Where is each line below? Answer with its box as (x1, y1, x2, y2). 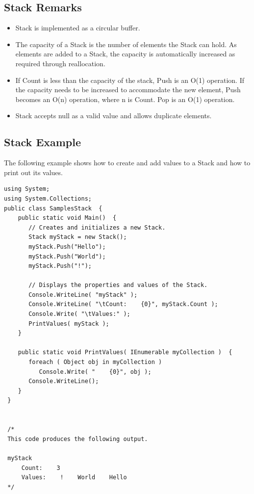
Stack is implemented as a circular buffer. (15, 23, 140, 33)
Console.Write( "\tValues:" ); (28, 311, 130, 318)
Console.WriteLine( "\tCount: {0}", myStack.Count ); (28, 301, 218, 308)
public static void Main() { (18, 214, 117, 222)
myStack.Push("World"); (28, 253, 106, 260)
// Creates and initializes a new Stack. (28, 224, 166, 231)
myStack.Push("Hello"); (28, 243, 106, 250)
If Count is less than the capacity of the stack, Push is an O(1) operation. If (15, 75, 244, 85)
